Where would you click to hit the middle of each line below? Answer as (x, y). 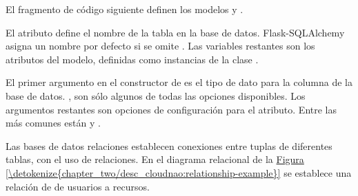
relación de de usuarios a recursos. (78, 186)
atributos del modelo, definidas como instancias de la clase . (132, 59)
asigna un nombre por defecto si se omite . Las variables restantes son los (160, 46)
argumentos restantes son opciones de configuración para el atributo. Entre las (171, 109)
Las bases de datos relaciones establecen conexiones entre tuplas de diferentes (169, 145)
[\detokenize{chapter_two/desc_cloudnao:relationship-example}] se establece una (179, 172)
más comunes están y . (53, 123)
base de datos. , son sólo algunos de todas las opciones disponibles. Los (156, 95)
